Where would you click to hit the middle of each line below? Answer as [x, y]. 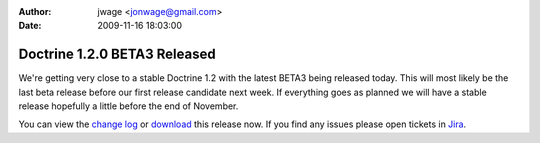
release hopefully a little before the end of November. [128, 106]
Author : [35, 11]
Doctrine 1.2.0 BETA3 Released [117, 54]
